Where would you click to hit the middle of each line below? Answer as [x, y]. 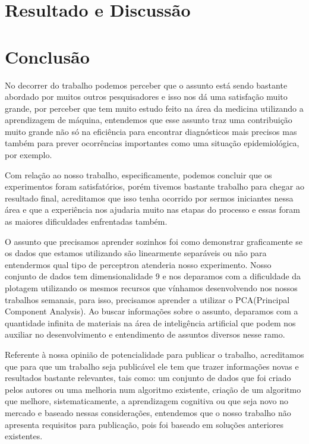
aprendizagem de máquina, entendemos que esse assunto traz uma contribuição [149, 120]
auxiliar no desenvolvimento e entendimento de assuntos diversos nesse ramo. [145, 334]
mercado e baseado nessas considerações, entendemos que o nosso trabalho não [148, 412]
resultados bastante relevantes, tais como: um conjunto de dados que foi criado [148, 378]
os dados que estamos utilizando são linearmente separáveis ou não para [136, 253]
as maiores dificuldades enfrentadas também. [86, 221]
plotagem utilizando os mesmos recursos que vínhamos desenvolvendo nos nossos [151, 288]
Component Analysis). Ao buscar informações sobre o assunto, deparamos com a [152, 311]
